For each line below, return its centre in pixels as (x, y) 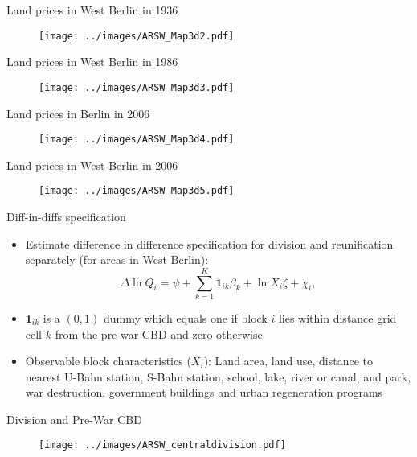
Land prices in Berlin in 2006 (78, 113)
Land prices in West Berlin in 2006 (92, 165)
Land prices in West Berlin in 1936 (92, 10)
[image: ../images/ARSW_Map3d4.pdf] (137, 140)
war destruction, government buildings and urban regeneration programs (204, 392)
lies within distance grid (337, 317)
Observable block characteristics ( (108, 361)
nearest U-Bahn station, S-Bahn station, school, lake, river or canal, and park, (218, 376)
